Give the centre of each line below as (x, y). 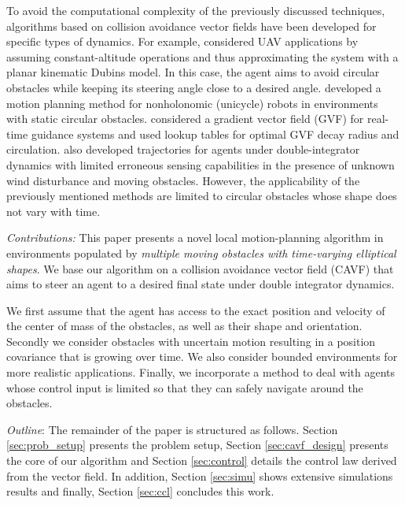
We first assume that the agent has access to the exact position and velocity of (196, 310)
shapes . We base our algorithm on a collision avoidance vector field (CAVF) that (200, 268)
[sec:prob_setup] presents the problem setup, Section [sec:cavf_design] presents (197, 445)
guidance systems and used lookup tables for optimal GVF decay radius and (215, 134)
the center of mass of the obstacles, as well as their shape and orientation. (184, 326)
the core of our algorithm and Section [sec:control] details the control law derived (202, 460)
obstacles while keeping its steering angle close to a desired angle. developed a (194, 87)
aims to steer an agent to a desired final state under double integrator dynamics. (201, 284)
